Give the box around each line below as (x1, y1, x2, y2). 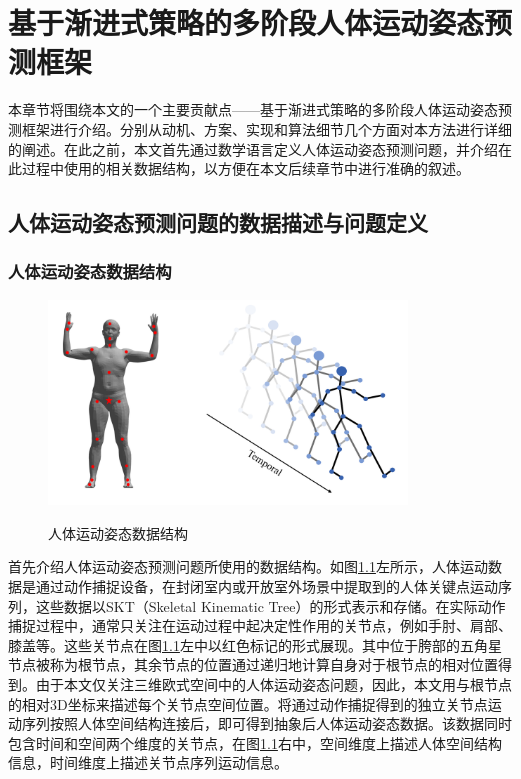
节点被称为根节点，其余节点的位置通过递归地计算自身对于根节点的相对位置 (8, 654, 498, 675)
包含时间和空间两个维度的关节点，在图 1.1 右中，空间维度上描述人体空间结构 (8, 732, 502, 753)
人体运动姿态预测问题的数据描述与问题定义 (8, 207, 428, 238)
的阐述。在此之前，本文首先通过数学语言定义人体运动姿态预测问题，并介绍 (8, 138, 498, 159)
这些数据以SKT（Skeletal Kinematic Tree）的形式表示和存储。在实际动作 (35, 595, 506, 616)
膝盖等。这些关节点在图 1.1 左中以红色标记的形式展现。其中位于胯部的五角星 (8, 634, 502, 655)
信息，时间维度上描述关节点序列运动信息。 (8, 752, 288, 773)
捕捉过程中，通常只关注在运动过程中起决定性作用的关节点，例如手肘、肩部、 (8, 615, 512, 636)
